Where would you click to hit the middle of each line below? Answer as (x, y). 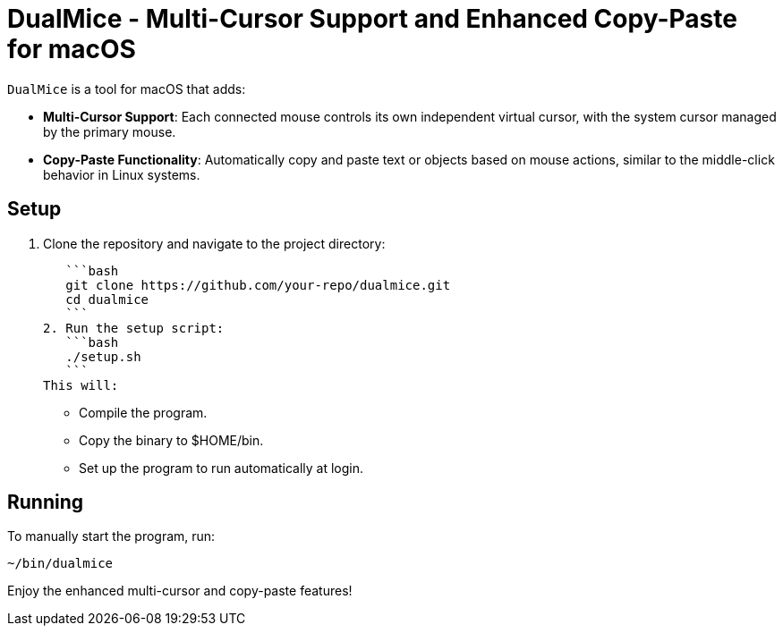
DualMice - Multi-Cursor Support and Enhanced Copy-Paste (372, 19)
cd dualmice (107, 299)
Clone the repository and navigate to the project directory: (214, 243)
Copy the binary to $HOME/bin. (171, 440)
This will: (81, 385)
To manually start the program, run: (111, 536)
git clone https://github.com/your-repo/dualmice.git (258, 285)
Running (46, 502)
